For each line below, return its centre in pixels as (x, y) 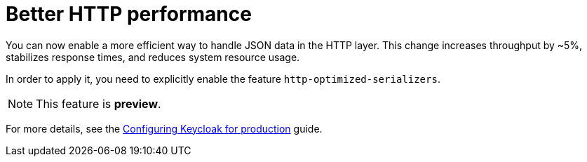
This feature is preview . (99, 103)
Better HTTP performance (129, 14)
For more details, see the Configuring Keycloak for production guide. (164, 128)
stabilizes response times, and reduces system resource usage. (153, 57)
